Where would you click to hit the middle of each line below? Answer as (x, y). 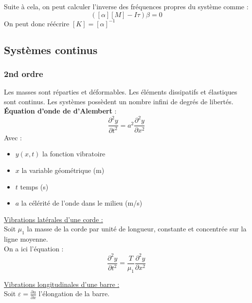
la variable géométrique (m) (63, 170)
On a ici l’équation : (34, 248)
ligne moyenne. (26, 239)
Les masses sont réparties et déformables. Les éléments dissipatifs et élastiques (121, 92)
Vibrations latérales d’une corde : (54, 219)
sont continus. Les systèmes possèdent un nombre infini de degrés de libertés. (119, 101)
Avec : (13, 137)
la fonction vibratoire (74, 154)
